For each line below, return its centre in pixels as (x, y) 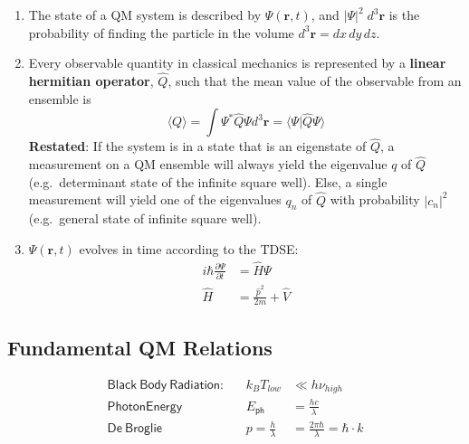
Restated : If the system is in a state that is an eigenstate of (197, 146)
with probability (375, 199)
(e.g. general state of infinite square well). (145, 218)
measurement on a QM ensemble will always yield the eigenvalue (208, 164)
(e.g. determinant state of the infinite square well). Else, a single (208, 181)
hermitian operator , (91, 80)
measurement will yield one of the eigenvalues (155, 199)
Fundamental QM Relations (140, 347)
